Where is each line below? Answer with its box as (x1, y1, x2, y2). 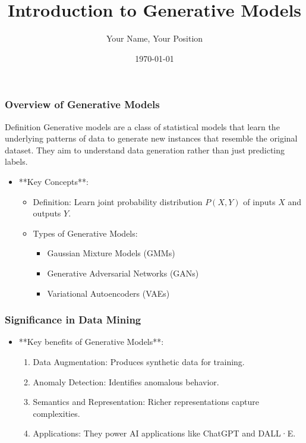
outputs (33, 207, 61, 219)
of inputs (243, 195, 276, 208)
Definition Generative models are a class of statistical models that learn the (5, 120, 280, 133)
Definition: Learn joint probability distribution (33, 195, 203, 208)
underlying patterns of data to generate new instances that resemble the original (5, 132, 298, 144)
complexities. (33, 407, 80, 419)
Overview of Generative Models (5, 97, 160, 112)
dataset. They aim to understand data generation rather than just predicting (5, 143, 285, 156)
